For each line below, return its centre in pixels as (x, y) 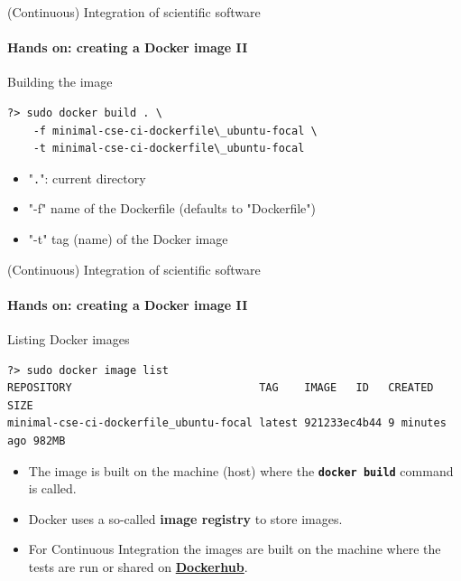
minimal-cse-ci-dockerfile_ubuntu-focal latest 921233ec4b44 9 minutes (227, 423)
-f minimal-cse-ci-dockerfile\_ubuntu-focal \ (175, 131)
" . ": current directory (87, 178)
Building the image (60, 82)
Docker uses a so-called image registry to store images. (185, 518)
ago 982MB (37, 440)
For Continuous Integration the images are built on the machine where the (235, 549)
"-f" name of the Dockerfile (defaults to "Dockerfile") (172, 208)
